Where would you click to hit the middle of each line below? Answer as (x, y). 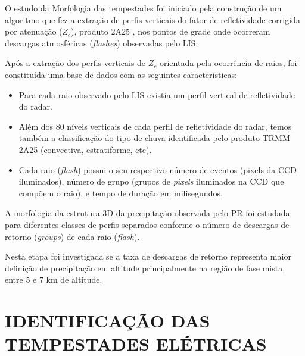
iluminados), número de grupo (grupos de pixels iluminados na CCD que (151, 181)
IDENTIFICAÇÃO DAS (108, 321)
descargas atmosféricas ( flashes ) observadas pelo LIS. (102, 43)
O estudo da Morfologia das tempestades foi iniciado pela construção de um (143, 8)
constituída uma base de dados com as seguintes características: (121, 74)
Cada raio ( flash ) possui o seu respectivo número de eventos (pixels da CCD (158, 169)
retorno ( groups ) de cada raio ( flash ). (72, 236)
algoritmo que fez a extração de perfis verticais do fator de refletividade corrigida (152, 19)
